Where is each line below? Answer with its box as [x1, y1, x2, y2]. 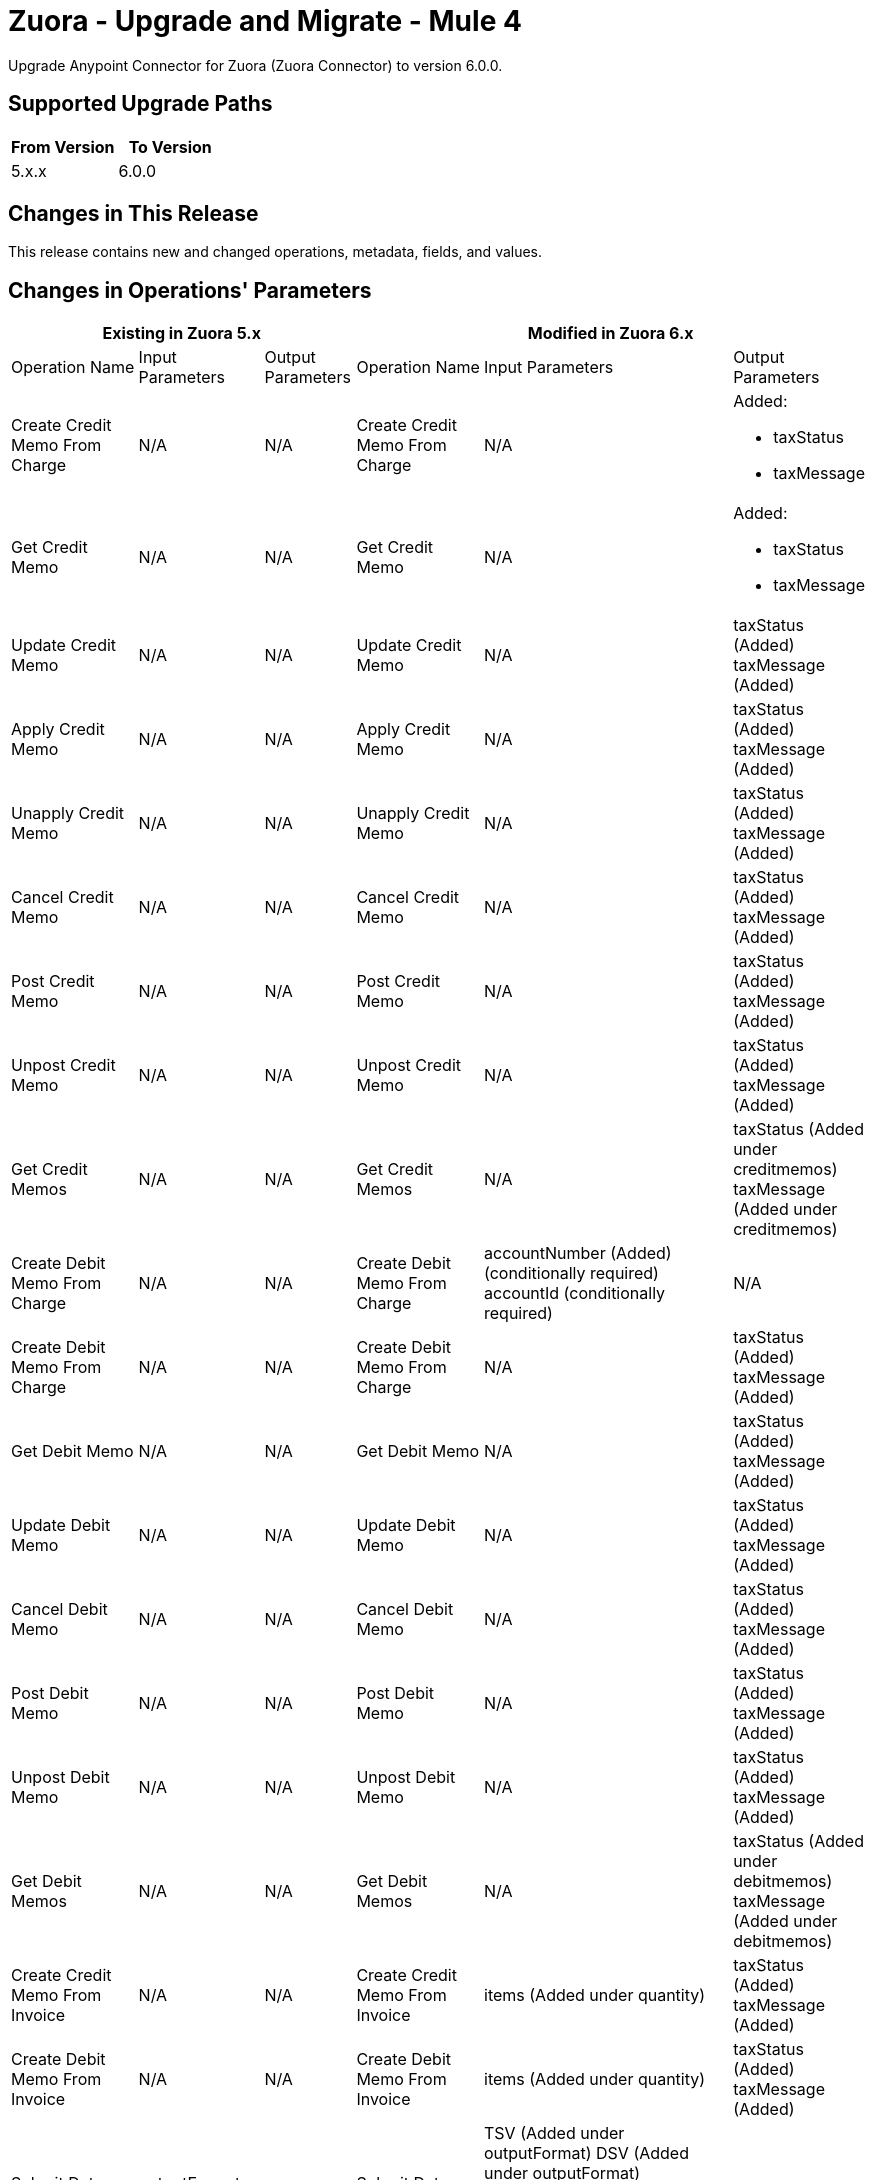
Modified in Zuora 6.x [527, 323, 694, 344]
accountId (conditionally [484, 1283, 666, 1304]
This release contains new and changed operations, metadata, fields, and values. [8, 243, 543, 261]
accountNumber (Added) [484, 1243, 672, 1264]
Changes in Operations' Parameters [8, 277, 372, 303]
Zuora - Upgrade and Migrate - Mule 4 [8, 4, 522, 38]
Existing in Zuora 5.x [102, 323, 261, 344]
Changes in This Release [8, 201, 259, 227]
